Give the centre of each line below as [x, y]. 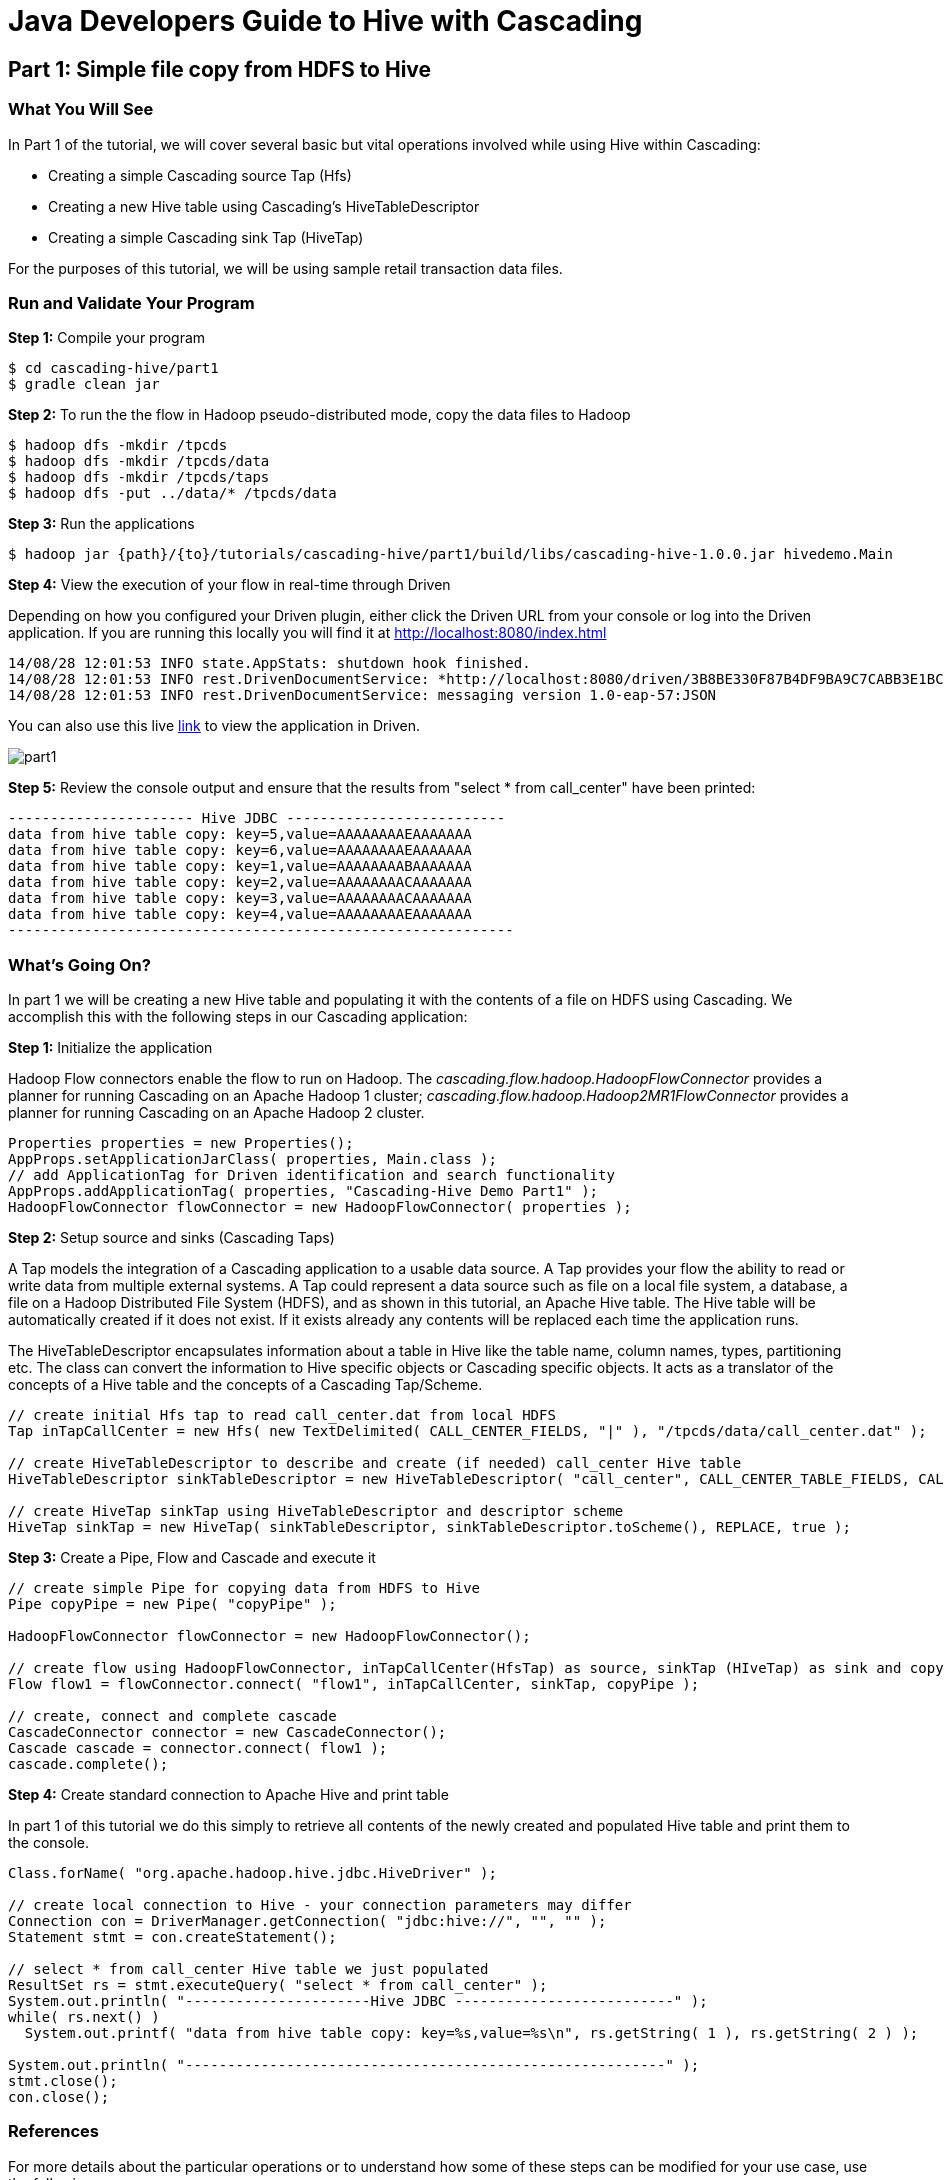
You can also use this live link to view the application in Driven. [214, 726]
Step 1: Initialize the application [110, 1048]
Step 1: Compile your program [107, 338]
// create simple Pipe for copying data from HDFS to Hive [244, 1588]
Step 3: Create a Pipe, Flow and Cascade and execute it [192, 1558]
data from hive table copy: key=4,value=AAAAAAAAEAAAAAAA [240, 914]
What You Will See [81, 109]
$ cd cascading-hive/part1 [113, 368]
